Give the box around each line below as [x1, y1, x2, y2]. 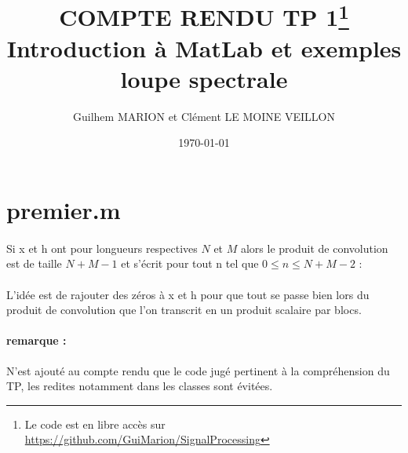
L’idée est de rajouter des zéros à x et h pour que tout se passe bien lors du [6, 286, 370, 302]
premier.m [6, 194, 121, 226]
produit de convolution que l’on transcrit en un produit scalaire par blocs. [6, 301, 362, 318]
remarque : [6, 332, 67, 349]
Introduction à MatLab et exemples [6, 31, 402, 64]
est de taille [6, 255, 62, 272]
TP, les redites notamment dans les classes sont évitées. [6, 378, 273, 394]
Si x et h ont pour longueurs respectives [6, 239, 198, 256]
